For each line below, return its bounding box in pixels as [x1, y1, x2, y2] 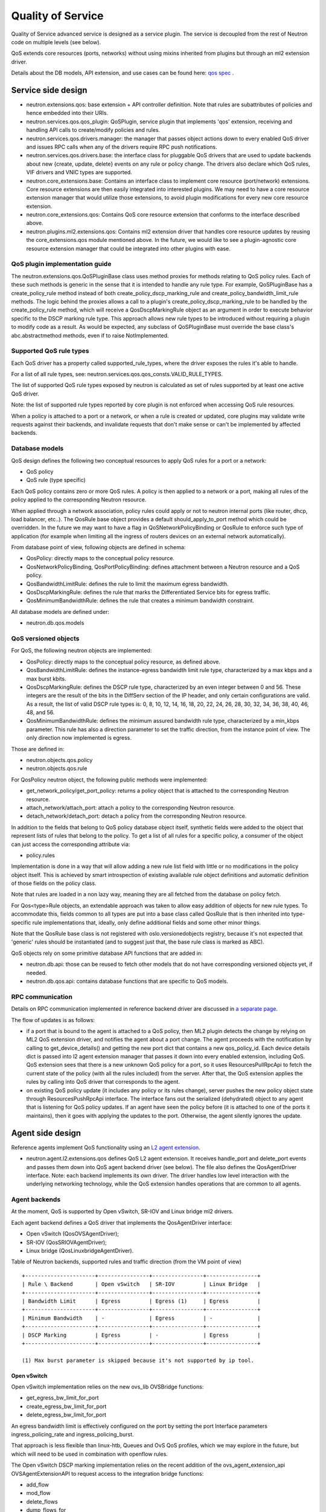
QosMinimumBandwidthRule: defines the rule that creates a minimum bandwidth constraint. [26, 597, 255, 604]
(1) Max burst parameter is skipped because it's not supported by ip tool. [22, 1357, 255, 1364]
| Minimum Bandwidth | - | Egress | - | [22, 1314, 261, 1321]
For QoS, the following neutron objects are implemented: [11, 647, 152, 654]
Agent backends [11, 1195, 61, 1204]
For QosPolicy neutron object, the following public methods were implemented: [11, 776, 208, 783]
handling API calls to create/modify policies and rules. [26, 126, 160, 134]
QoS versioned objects [11, 634, 80, 642]
